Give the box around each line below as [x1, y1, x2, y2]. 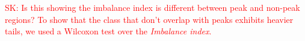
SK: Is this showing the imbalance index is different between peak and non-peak [5, 1, 300, 13]
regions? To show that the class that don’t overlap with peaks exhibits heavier [5, 13, 294, 25]
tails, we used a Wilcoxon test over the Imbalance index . [5, 25, 212, 37]
